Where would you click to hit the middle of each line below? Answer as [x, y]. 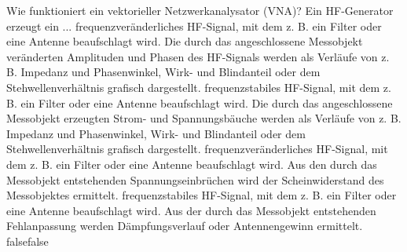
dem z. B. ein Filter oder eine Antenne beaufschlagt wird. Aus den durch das [192, 164]
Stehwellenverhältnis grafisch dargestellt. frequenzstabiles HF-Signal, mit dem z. [199, 87]
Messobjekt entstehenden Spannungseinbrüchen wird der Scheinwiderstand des [195, 179]
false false [27, 241]
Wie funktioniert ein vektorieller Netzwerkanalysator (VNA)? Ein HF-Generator [200, 10]
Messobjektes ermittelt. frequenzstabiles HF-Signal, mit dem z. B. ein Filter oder [202, 195]
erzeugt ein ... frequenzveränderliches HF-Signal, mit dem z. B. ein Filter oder [194, 26]
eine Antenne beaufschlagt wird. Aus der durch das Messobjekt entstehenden [191, 210]
